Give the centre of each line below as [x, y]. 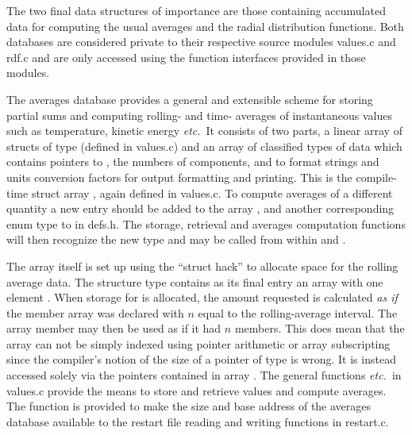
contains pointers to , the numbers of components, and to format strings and [193, 162]
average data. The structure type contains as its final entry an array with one [195, 281]
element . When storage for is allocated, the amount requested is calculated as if [202, 297]
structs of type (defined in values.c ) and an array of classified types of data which [204, 146]
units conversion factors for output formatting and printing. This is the [179, 177]
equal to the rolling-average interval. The [298, 312]
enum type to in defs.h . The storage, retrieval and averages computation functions [206, 223]
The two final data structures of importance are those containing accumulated [196, 10]
